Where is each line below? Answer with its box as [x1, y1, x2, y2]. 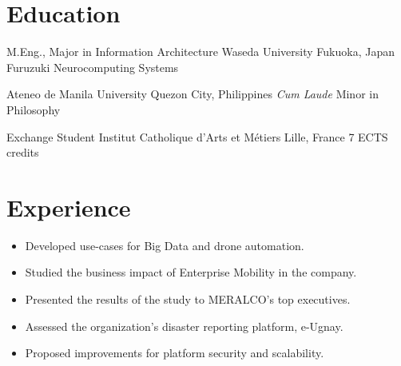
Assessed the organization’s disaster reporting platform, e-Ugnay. [25, 317, 343, 334]
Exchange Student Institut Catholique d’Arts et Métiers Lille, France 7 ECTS [6, 128, 388, 145]
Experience [6, 190, 131, 223]
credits [6, 144, 39, 161]
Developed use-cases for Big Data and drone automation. [25, 237, 304, 253]
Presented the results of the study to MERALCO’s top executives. [25, 291, 351, 307]
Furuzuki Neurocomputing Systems [6, 58, 179, 75]
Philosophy [6, 101, 61, 117]
